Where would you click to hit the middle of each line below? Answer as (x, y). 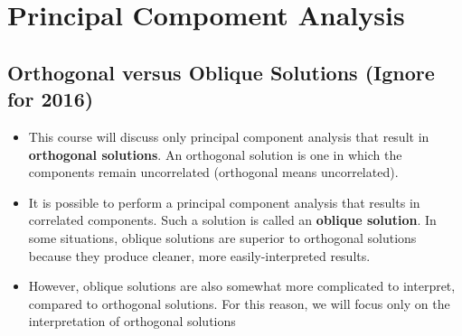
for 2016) (51, 99)
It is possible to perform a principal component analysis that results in (224, 202)
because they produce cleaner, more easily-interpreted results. (199, 255)
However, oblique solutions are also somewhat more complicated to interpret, (242, 286)
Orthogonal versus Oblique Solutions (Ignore (221, 72)
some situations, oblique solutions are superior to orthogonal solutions (222, 237)
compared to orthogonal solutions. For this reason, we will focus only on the (239, 303)
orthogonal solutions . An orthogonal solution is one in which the (215, 154)
